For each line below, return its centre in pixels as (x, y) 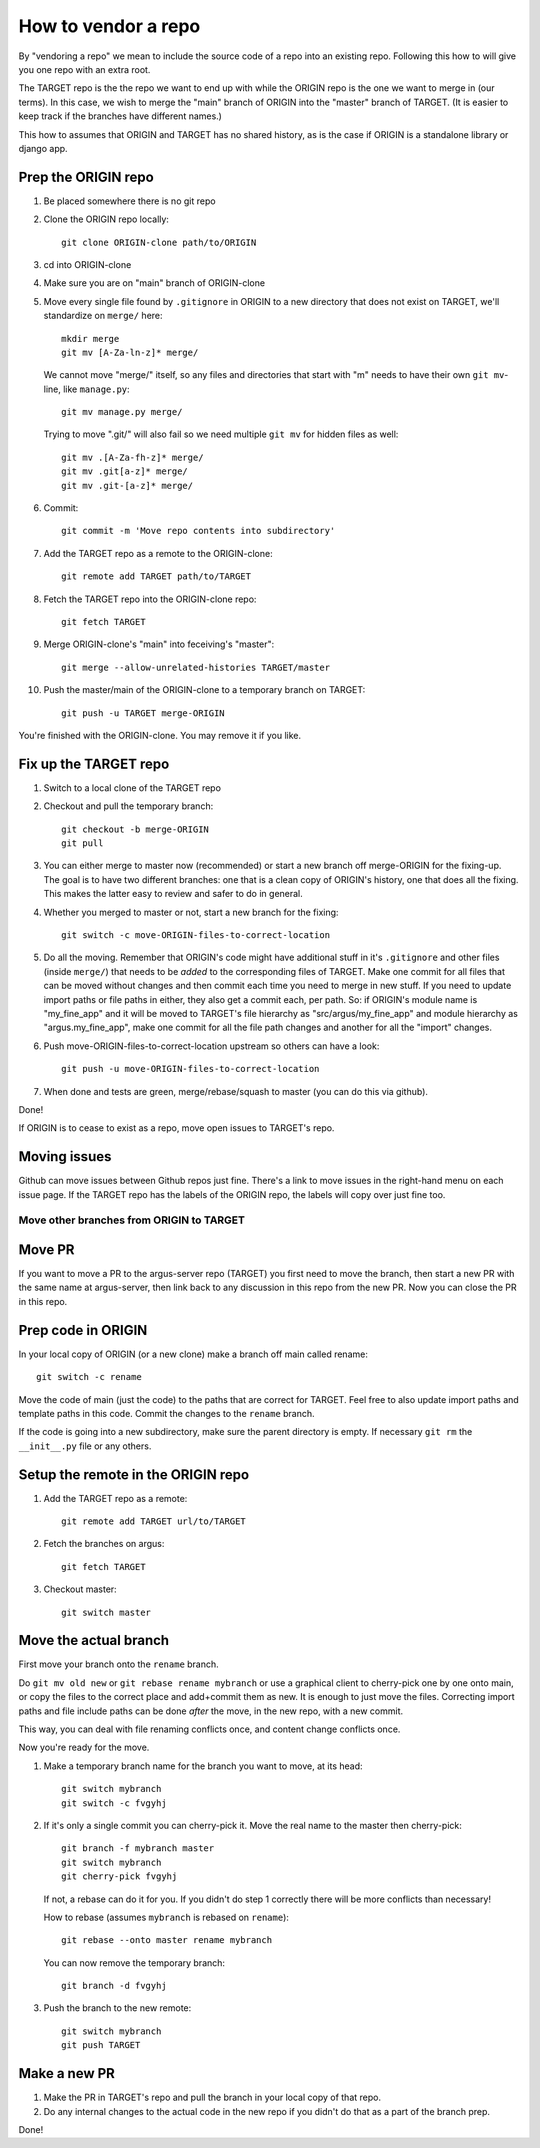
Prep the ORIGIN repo (86, 176)
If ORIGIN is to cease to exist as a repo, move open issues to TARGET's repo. (176, 1128)
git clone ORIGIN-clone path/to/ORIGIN (159, 242)
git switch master (106, 1612)
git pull (82, 843)
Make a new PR (66, 2073)
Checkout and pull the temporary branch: (128, 806)
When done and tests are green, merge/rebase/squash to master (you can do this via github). (236, 1091)
